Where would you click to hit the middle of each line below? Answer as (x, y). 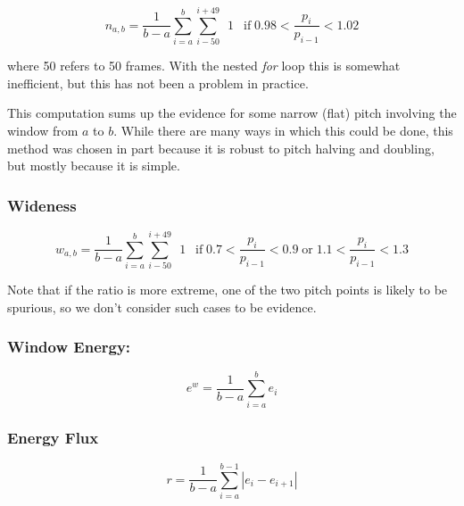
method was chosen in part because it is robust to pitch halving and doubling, (221, 148)
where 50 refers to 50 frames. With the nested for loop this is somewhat (204, 66)
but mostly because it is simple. (94, 166)
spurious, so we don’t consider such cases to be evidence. (162, 307)
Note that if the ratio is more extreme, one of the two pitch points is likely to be (228, 290)
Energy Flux (53, 438)
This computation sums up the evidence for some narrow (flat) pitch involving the (232, 113)
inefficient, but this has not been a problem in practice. (158, 83)
